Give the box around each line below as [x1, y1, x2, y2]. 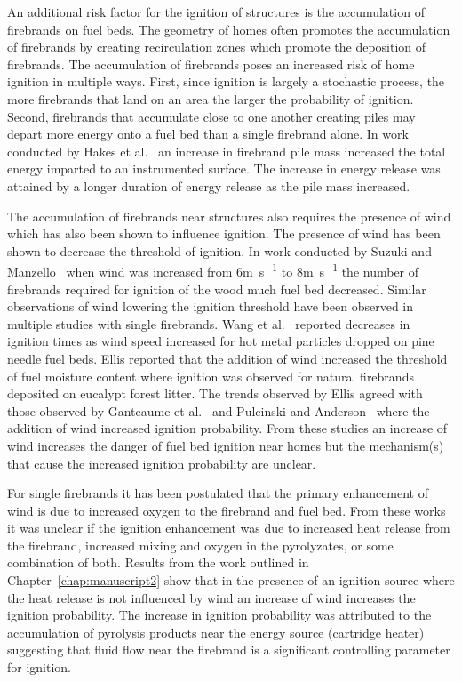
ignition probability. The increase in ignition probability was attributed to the [7, 606, 432, 624]
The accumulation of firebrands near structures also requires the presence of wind [7, 206, 451, 225]
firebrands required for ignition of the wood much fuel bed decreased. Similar [7, 279, 426, 298]
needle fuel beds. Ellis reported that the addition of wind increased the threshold [7, 349, 448, 367]
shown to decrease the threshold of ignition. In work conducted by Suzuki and [7, 241, 432, 260]
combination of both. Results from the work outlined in [7, 553, 309, 572]
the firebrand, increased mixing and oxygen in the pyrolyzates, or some [7, 535, 394, 554]
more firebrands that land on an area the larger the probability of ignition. [7, 89, 414, 108]
